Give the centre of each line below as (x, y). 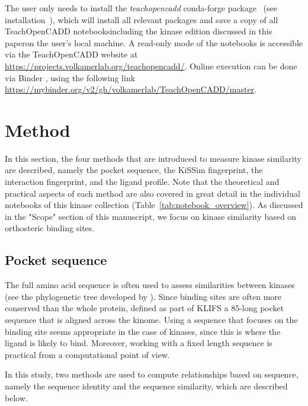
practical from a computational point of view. (87, 354)
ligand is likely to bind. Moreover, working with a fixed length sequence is (139, 343)
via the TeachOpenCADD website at (71, 54)
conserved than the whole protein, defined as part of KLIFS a (117, 308)
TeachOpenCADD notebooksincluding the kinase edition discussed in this (139, 31)
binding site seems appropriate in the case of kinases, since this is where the (143, 331)
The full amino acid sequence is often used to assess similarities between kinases (150, 285)
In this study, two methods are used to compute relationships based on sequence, (152, 374)
